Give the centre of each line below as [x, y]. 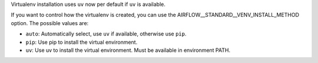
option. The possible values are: [50, 23]
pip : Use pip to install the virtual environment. [82, 42]
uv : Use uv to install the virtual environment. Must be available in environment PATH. [128, 50]
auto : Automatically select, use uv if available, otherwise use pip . [106, 34]
